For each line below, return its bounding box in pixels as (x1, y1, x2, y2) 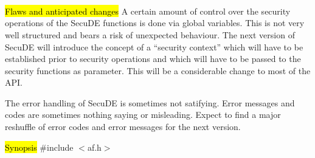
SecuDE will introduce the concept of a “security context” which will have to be (5, 40, 303, 53)
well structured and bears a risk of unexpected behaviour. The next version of (5, 28, 295, 41)
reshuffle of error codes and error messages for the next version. (5, 120, 241, 133)
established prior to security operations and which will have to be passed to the (5, 52, 301, 65)
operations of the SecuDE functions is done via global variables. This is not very (5, 16, 305, 29)
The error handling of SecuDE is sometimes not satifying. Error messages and (5, 96, 295, 109)
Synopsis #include (5, 140, 74, 153)
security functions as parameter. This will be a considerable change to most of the (5, 64, 311, 77)
